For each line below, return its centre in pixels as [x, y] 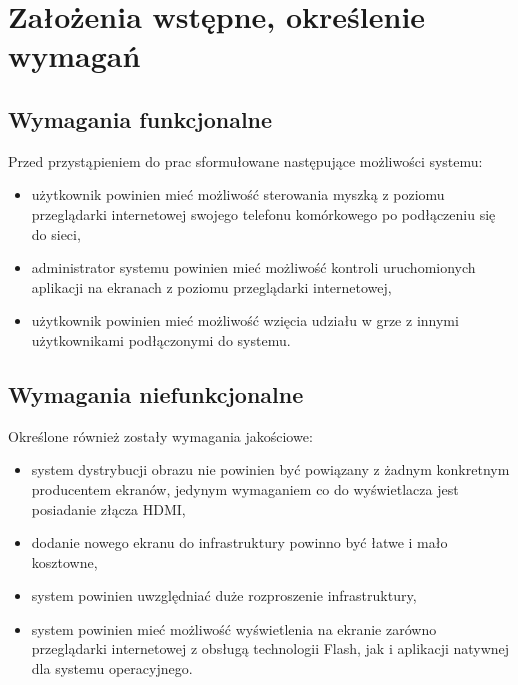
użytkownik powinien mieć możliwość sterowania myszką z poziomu [238, 194]
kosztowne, [64, 561]
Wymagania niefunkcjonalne [156, 393]
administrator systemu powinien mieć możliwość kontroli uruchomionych [253, 267]
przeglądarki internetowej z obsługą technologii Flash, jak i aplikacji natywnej [270, 648]
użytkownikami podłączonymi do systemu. [161, 339]
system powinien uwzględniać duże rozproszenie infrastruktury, [224, 595]
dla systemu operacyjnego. [112, 668]
